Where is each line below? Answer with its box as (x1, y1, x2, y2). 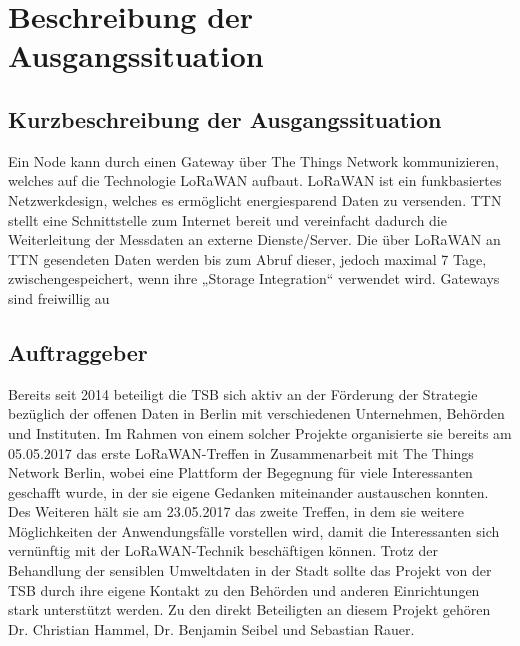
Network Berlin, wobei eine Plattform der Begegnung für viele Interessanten (8, 462, 473, 483)
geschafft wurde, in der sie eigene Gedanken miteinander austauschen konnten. (8, 481, 489, 502)
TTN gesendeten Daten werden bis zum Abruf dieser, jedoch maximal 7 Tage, (8, 248, 487, 269)
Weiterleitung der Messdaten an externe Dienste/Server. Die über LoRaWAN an (8, 229, 501, 250)
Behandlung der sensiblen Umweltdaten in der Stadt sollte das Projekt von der (8, 560, 492, 581)
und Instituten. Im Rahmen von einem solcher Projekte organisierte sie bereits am (8, 422, 512, 443)
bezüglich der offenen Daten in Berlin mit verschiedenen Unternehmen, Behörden (8, 403, 505, 424)
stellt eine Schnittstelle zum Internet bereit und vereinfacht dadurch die (8, 209, 447, 230)
